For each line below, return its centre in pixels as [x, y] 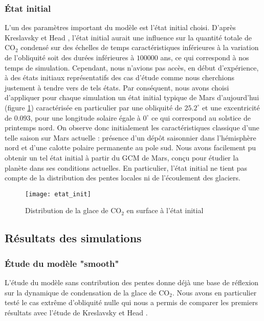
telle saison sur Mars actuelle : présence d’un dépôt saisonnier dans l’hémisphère [130, 137]
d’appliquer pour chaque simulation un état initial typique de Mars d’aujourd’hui [132, 97]
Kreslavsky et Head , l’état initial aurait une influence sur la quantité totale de [128, 37]
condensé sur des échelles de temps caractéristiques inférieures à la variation [140, 47]
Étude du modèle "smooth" [62, 263]
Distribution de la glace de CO [73, 210]
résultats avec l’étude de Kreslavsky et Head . [76, 312]
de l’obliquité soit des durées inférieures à [70, 57]
